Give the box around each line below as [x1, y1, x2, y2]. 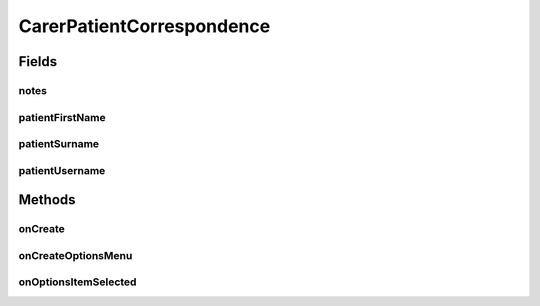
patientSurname [18, 137, 100, 151]
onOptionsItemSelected [18, 275, 137, 289]
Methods [18, 191, 76, 209]
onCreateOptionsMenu [18, 248, 133, 262]
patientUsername [18, 163, 106, 177]
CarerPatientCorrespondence [18, 15, 271, 37]
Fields [18, 53, 58, 70]
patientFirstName [18, 110, 106, 124]
